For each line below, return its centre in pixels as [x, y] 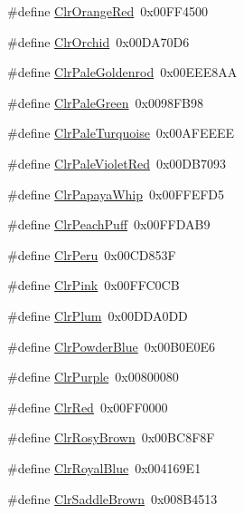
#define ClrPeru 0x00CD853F [92, 254]
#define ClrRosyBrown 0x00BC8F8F [111, 437]
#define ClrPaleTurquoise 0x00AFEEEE [121, 133]
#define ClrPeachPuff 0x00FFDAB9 [109, 224]
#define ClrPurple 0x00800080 [93, 377]
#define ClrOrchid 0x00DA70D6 [99, 41]
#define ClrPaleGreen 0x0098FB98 [105, 102]
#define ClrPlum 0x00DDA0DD [98, 315]
